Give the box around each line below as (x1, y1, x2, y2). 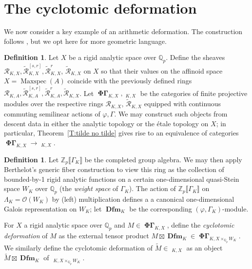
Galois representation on (4, 203, 77, 213)
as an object (186, 242, 223, 252)
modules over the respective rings (4, 98, 103, 109)
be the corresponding (129, 203, 192, 213)
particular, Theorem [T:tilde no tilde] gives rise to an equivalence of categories (4, 128, 239, 138)
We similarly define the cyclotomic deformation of (4, 242, 153, 252)
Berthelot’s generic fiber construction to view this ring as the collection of (4, 164, 224, 174)
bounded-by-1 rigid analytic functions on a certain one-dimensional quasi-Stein (4, 173, 239, 184)
